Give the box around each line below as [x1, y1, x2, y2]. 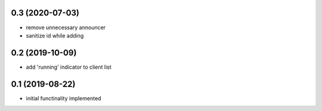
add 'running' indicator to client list [26, 63, 112, 70]
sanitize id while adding [26, 32, 84, 39]
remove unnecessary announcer [26, 24, 106, 31]
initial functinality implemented [26, 94, 101, 101]
